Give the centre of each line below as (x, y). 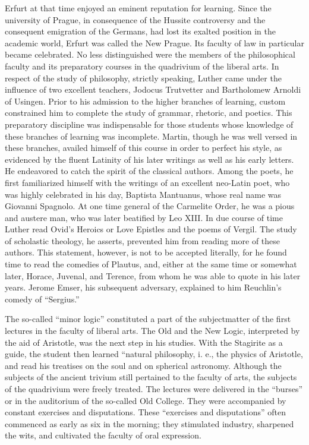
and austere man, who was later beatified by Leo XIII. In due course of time (144, 217)
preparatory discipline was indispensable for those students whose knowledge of (149, 124)
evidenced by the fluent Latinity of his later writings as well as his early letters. (149, 159)
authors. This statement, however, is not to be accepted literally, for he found (146, 252)
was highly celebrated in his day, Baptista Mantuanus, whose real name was (143, 194)
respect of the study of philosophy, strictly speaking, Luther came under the (143, 78)
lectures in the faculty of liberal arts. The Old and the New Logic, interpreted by (152, 331)
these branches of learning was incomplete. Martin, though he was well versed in (151, 136)
